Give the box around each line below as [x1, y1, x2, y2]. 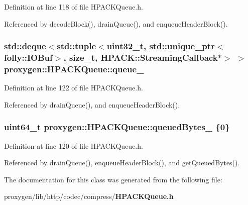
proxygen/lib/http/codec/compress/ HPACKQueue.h [4, 191, 174, 201]
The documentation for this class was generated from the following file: [4, 174, 222, 184]
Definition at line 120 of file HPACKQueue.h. [4, 140, 143, 151]
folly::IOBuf [4, 51, 53, 64]
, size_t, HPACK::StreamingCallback [63, 51, 218, 64]
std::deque [4, 40, 46, 52]
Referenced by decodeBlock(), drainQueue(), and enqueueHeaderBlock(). [4, 18, 228, 29]
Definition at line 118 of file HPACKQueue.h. [4, 2, 143, 12]
